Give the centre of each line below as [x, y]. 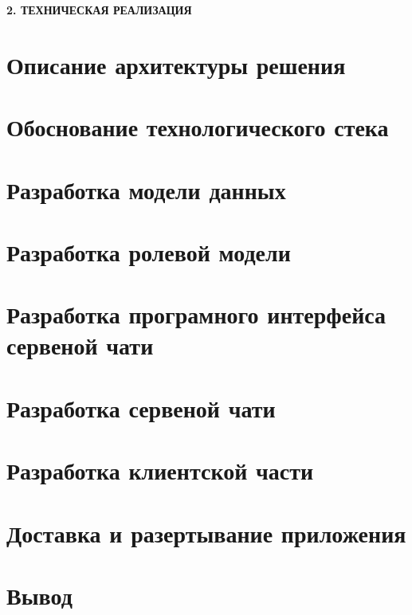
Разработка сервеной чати [141, 407]
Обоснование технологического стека [198, 127]
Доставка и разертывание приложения [206, 533]
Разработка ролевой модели [149, 251]
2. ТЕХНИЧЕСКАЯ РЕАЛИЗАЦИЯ [99, 10]
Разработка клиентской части [160, 470]
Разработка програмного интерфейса [196, 314]
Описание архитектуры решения [176, 64]
